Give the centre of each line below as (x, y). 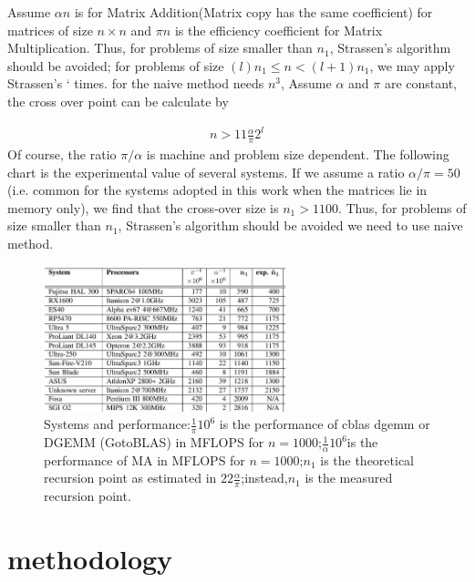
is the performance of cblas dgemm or (325, 424)
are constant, (420, 83)
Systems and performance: (117, 424)
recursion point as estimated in (130, 478)
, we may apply (412, 65)
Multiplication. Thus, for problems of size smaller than (160, 48)
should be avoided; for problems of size (116, 65)
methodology (90, 559)
